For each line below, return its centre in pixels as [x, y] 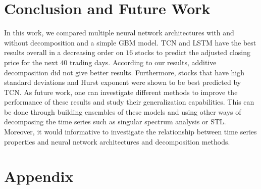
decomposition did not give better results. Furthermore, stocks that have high [124, 72]
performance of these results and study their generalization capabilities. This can [129, 102]
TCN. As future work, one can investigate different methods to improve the [121, 92]
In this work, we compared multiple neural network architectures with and [119, 33]
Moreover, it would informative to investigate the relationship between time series [130, 132]
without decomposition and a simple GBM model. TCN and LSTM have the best [130, 42]
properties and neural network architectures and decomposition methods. [117, 141]
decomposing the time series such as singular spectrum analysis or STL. [115, 122]
